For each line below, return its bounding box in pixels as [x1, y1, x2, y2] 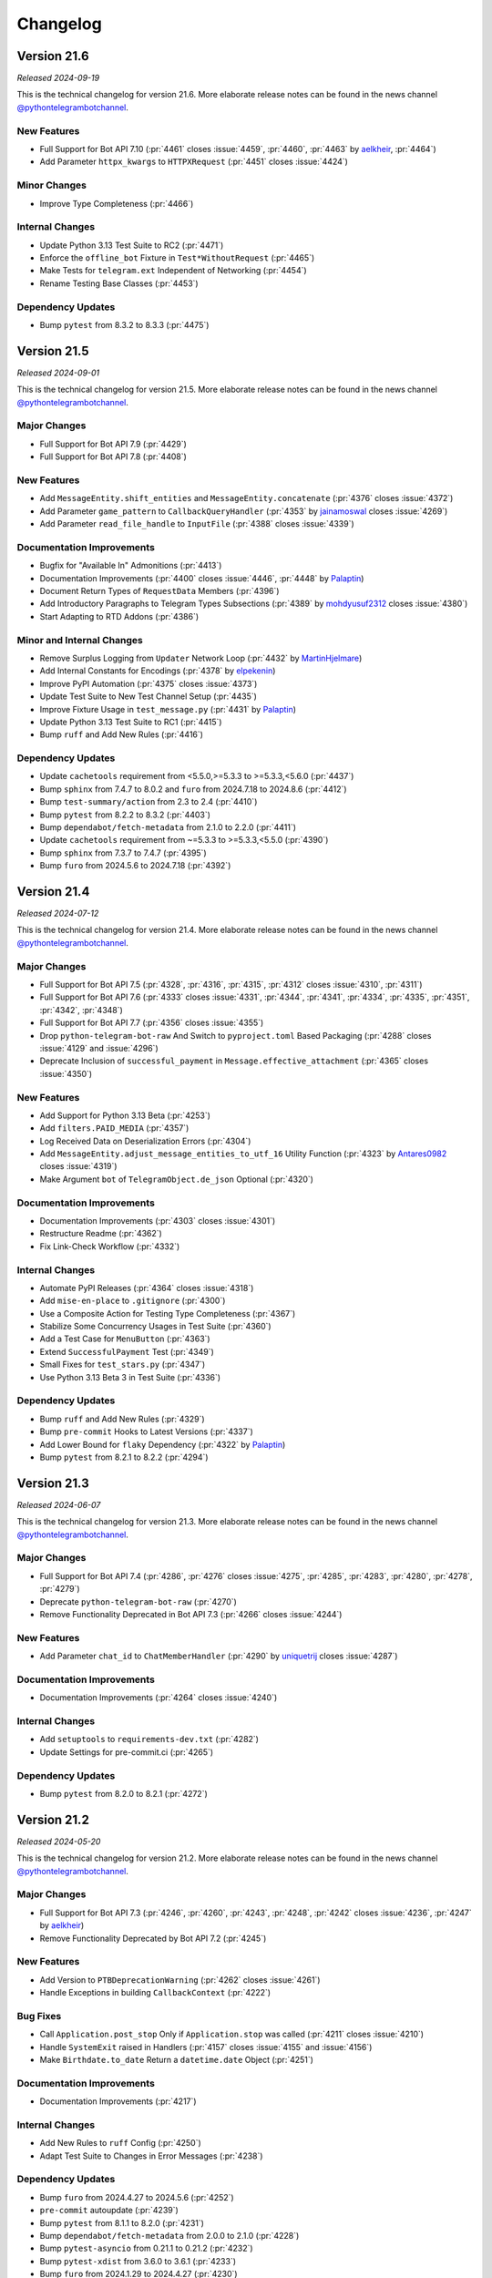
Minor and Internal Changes [16, 633, 143, 646]
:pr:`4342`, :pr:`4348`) [39, 1004, 123, 1015]
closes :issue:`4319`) [39, 1161, 118, 1172]
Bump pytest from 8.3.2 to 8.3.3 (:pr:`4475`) [39, 319, 210, 330]
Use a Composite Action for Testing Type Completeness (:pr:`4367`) [39, 1308, 296, 1319]
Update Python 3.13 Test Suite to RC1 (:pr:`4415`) [39, 716, 222, 727]
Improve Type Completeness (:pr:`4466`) [39, 198, 194, 209]
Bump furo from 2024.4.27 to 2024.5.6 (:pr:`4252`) [39, 2191, 234, 2202]
